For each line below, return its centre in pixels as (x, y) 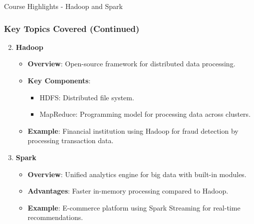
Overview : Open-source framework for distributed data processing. (131, 64)
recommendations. (55, 217)
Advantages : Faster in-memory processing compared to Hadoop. (128, 191)
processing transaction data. (71, 140)
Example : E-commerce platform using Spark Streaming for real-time (134, 207)
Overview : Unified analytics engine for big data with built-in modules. (137, 174)
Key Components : (59, 80)
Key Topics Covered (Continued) (72, 28)
